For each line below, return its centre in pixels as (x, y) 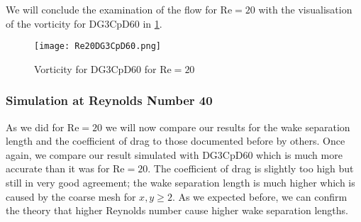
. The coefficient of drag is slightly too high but (251, 168)
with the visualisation (305, 9)
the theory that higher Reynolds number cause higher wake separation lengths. (177, 210)
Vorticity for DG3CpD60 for (95, 68)
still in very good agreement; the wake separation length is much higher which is (180, 183)
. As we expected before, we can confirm (260, 196)
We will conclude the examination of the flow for (111, 9)
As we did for (35, 127)
